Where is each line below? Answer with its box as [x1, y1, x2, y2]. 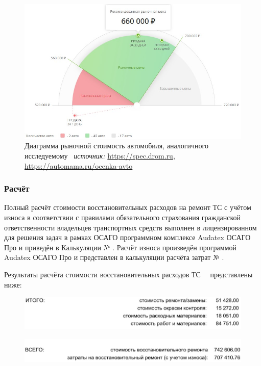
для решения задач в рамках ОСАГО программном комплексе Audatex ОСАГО [4, 232, 251, 243]
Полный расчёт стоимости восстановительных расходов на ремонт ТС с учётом [4, 202, 251, 213]
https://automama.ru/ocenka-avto [25, 160, 133, 171]
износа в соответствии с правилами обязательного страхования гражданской [4, 212, 241, 222]
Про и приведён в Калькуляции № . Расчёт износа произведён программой [4, 242, 237, 252]
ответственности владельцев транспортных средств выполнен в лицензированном [4, 222, 257, 232]
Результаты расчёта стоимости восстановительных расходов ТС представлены [4, 269, 253, 279]
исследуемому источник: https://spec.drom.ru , [25, 150, 175, 161]
